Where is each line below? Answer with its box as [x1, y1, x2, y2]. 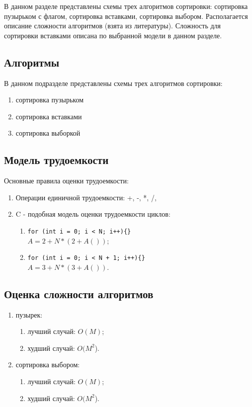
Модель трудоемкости [4, 152, 109, 167]
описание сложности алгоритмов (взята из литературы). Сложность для [4, 20, 221, 31]
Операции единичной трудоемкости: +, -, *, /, [15, 192, 157, 202]
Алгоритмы [4, 54, 60, 70]
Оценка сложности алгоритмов [4, 286, 154, 301]
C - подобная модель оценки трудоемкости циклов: [15, 209, 170, 219]
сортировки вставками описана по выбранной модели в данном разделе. [4, 30, 222, 40]
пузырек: [15, 309, 43, 320]
